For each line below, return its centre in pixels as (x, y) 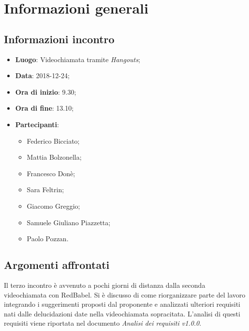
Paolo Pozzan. (48, 239)
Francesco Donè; (51, 173)
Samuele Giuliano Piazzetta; (69, 222)
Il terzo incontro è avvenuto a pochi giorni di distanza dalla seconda (105, 285)
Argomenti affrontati (57, 265)
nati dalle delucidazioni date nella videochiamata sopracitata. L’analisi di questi (122, 313)
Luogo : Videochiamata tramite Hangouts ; (78, 59)
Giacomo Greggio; (53, 206)
